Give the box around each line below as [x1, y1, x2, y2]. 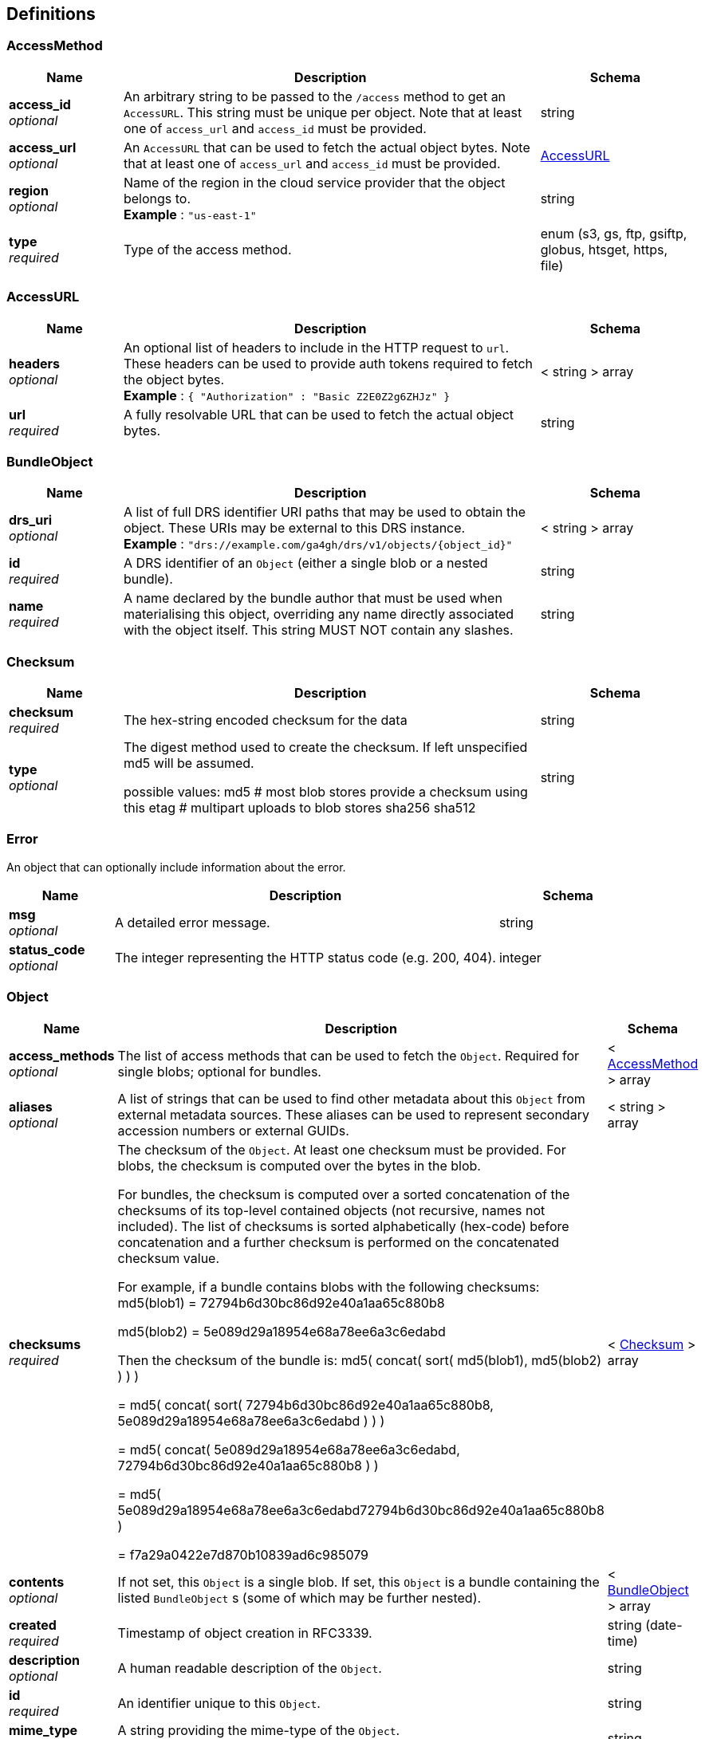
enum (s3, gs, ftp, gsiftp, [540, 225, 687, 242]
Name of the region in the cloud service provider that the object [123, 174, 506, 191]
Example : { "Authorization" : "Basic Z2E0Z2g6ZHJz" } [123, 387, 451, 403]
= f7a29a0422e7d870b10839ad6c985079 [117, 1546, 368, 1563]
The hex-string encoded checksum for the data [123, 712, 408, 729]
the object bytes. [123, 371, 225, 388]
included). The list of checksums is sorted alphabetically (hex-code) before [117, 1218, 569, 1234]
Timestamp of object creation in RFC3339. [117, 1624, 372, 1641]
